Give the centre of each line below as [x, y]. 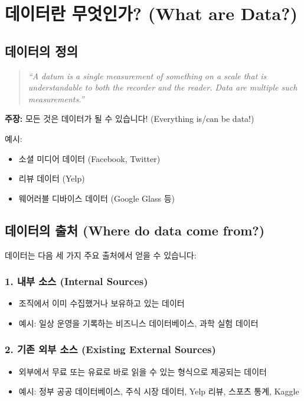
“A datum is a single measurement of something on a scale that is [147, 75]
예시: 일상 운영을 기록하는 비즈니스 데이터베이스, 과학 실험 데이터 [138, 323]
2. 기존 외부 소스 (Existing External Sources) [110, 349]
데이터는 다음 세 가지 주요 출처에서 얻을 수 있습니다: [101, 255]
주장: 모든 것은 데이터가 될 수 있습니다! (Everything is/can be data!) [130, 119]
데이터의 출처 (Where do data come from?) [135, 230]
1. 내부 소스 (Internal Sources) [76, 281]
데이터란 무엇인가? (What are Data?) [151, 13]
